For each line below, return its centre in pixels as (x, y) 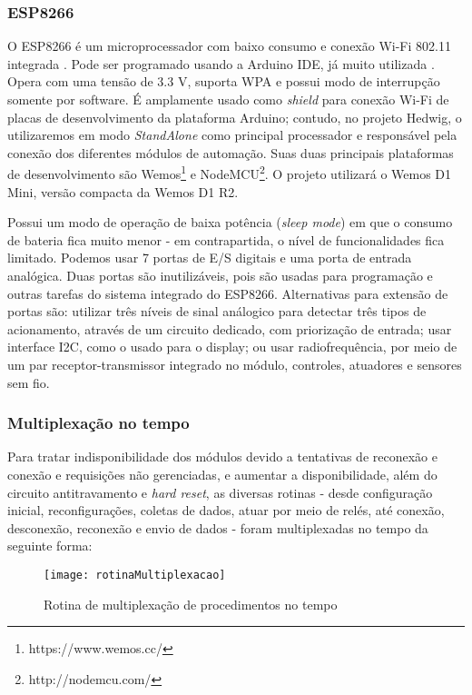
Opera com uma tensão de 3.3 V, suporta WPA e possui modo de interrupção (224, 81)
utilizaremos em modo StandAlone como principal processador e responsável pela (232, 135)
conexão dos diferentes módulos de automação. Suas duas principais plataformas (231, 152)
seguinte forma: (50, 546)
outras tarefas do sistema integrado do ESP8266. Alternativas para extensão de (228, 293)
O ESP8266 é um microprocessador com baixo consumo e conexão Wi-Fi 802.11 (229, 46)
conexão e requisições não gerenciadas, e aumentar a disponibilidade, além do (222, 474)
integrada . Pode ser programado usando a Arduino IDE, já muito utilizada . (221, 63)
